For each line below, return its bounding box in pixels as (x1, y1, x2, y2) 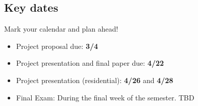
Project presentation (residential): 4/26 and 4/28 (16, 74, 174, 85)
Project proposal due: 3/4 (16, 40, 98, 51)
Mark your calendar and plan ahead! (4, 23, 118, 34)
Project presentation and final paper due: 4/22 (16, 58, 164, 68)
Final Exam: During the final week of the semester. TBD (16, 92, 194, 102)
